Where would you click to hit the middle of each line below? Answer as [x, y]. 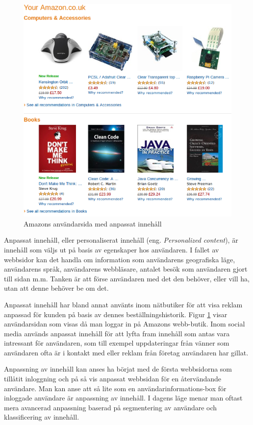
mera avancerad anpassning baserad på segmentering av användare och [111, 407]
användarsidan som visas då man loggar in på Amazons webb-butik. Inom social [125, 324]
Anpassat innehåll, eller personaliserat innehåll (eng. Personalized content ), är [121, 240]
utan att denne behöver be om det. [56, 288]
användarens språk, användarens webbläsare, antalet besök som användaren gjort [126, 269]
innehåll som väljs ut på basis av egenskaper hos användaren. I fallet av [112, 249]
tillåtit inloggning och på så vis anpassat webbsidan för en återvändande [113, 379]
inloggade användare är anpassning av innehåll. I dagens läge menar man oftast [123, 398]
